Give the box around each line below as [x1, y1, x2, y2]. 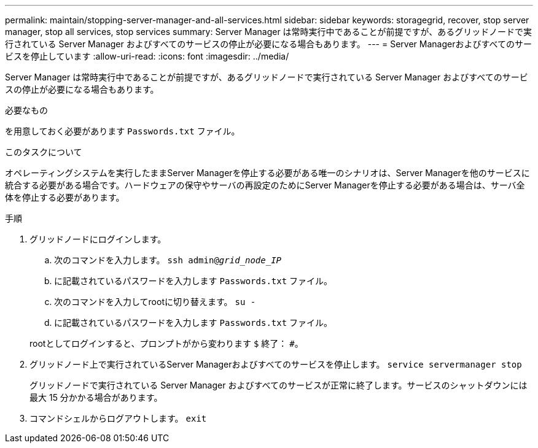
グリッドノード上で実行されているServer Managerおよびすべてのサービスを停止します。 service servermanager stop [29, 359, 522, 369]
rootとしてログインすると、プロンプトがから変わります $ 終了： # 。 [29, 338, 303, 349]
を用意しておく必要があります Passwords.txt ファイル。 [5, 126, 240, 136]
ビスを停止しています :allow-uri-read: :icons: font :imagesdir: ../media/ [5, 51, 289, 61]
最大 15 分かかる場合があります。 [29, 392, 163, 403]
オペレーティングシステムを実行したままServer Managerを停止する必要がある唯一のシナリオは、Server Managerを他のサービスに [5, 168, 530, 178]
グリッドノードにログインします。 [29, 234, 166, 244]
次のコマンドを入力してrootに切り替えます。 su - [54, 296, 256, 307]
